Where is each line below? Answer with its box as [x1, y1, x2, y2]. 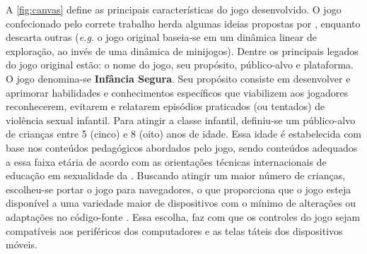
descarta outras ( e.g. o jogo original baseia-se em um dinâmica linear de [6, 30, 317, 44]
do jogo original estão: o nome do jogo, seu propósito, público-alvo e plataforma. [6, 57, 354, 72]
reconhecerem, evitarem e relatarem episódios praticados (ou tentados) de [6, 99, 325, 114]
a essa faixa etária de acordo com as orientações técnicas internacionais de [6, 154, 327, 169]
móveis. [6, 237, 37, 252]
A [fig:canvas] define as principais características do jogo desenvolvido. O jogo [6, 2, 342, 16]
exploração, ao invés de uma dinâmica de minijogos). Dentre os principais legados [6, 43, 359, 58]
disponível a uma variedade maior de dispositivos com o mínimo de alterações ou [6, 195, 356, 210]
